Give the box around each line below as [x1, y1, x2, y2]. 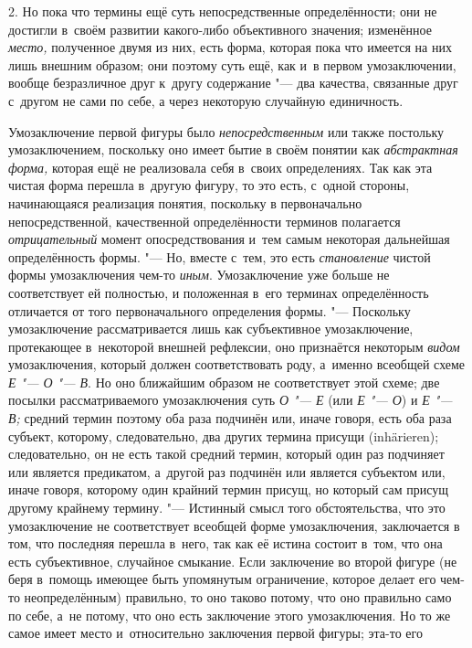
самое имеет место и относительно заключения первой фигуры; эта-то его [8, 623, 423, 643]
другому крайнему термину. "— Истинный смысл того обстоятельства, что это [8, 498, 446, 517]
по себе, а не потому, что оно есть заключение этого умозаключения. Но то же [8, 605, 451, 624]
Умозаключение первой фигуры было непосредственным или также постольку [8, 122, 445, 141]
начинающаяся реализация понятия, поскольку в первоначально [8, 193, 362, 212]
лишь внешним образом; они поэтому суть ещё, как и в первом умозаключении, [8, 55, 456, 74]
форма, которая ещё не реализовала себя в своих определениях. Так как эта [8, 157, 433, 176]
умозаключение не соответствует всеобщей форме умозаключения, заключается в [8, 515, 460, 535]
